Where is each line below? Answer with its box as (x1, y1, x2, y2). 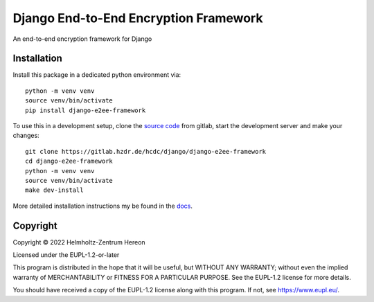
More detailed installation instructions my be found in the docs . (12, 202, 193, 210)
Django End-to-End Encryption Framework (12, 10, 263, 26)
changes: (12, 132, 39, 140)
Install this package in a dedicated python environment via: (12, 71, 181, 79)
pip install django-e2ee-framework (25, 106, 146, 114)
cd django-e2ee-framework (25, 157, 114, 166)
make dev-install (25, 186, 84, 194)
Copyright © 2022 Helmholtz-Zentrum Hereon (12, 238, 145, 246)
